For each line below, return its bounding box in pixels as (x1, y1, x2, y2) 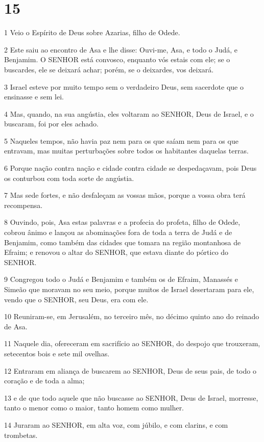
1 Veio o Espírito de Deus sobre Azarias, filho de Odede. (4, 27, 180, 38)
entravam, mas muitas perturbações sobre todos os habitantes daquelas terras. (4, 145, 249, 156)
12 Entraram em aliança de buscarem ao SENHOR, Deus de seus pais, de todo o (4, 365, 256, 376)
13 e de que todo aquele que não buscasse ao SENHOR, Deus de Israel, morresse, (4, 392, 258, 403)
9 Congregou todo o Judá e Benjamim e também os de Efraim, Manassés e (4, 274, 238, 284)
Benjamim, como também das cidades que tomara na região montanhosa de (4, 237, 241, 247)
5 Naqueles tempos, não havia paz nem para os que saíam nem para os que (4, 135, 238, 146)
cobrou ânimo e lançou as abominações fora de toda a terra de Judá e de (4, 227, 232, 238)
